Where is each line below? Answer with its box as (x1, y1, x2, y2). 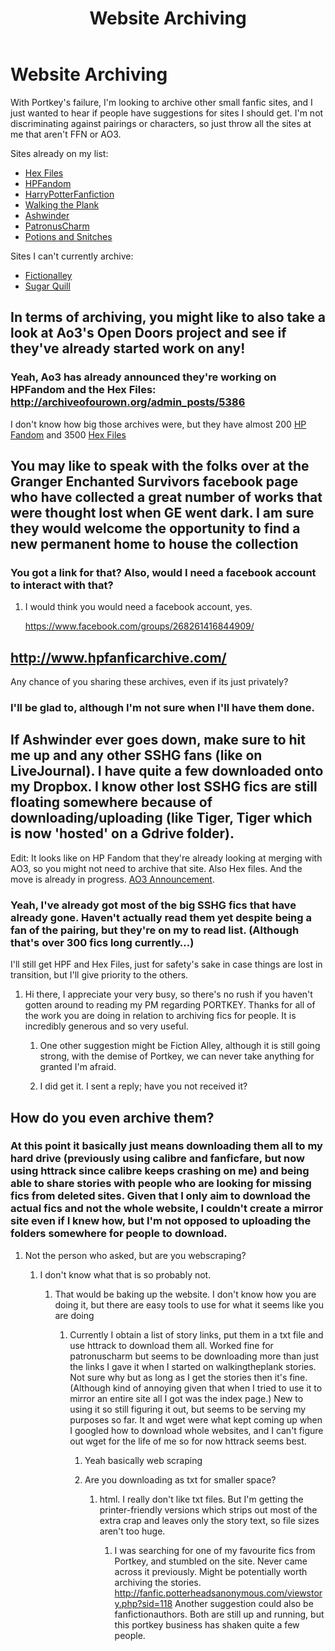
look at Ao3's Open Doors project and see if (10, 325, 287, 342)
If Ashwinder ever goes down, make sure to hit (10, 732, 306, 749)
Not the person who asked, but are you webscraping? (24, 1249, 247, 1261)
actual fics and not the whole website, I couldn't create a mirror (10, 1202, 324, 1216)
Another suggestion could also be (174, 1597, 314, 1609)
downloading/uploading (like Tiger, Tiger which (10, 810, 313, 827)
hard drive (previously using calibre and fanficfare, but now (10, 1152, 305, 1166)
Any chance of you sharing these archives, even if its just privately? (10, 676, 289, 688)
